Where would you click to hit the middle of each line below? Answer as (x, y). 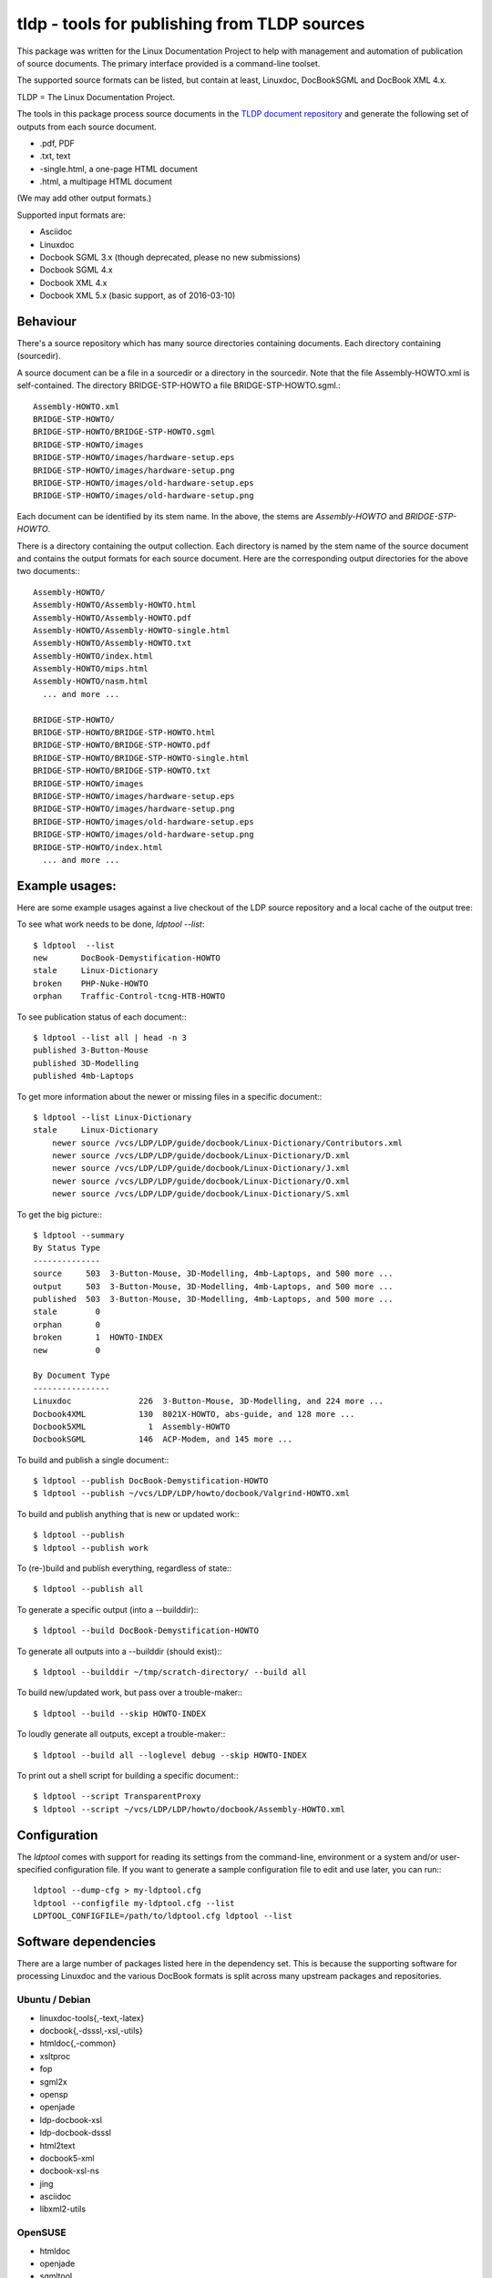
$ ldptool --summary (79, 1236)
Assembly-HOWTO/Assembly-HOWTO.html (115, 605)
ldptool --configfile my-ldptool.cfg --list (134, 1903)
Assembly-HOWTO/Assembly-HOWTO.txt (113, 643)
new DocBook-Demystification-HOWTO (127, 958)
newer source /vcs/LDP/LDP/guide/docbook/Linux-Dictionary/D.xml (201, 1156)
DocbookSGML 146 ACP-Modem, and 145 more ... (163, 1439)
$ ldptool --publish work (91, 1548)
